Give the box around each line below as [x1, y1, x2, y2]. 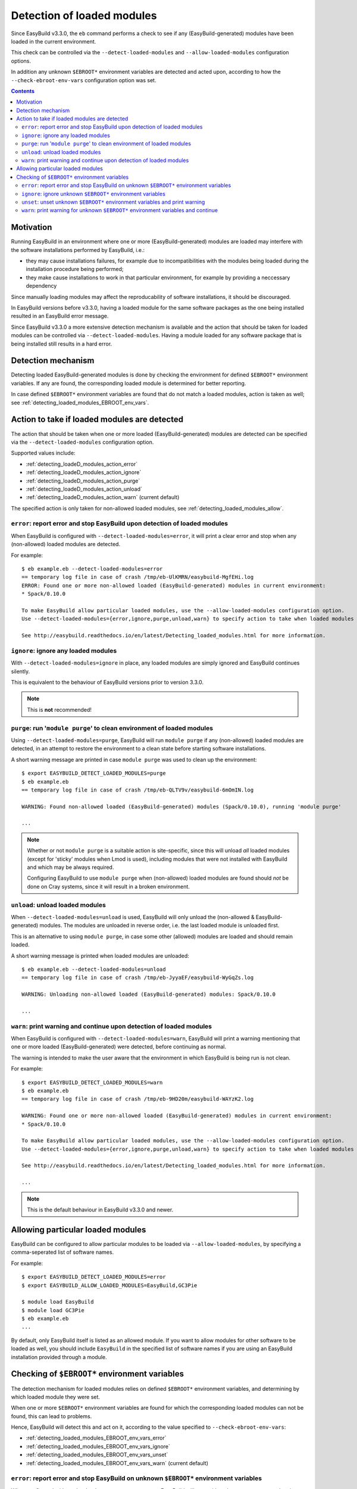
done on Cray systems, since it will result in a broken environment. [27, 883, 190, 890]
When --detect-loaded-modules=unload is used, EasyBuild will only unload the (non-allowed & [11, 913, 255, 920]
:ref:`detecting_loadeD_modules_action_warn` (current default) [26, 494, 180, 501]
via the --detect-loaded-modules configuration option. [11, 438, 154, 446]
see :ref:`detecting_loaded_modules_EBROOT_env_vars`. [11, 399, 149, 406]
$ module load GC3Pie [21, 1307, 84, 1313]
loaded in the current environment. [11, 38, 96, 45]
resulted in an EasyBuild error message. [11, 313, 109, 320]
